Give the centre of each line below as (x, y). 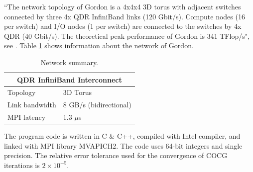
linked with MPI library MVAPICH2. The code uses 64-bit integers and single (123, 145)
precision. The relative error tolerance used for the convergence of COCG (116, 155)
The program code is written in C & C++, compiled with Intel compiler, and (122, 136)
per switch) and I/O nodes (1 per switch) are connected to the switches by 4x (123, 26)
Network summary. (69, 62)
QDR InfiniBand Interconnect (69, 79)
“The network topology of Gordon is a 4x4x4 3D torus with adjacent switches (123, 6)
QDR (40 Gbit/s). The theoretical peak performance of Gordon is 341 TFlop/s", (127, 36)
